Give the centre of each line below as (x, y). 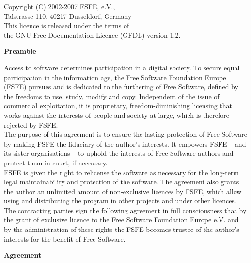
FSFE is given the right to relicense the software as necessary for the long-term (122, 172)
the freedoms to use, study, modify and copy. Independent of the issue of (112, 96)
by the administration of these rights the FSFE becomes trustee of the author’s (122, 229)
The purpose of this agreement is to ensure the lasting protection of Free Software (126, 134)
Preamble (20, 51)
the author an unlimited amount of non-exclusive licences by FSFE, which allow (123, 191)
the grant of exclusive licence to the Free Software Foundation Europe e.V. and (121, 220)
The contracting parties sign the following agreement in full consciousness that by (125, 210)
